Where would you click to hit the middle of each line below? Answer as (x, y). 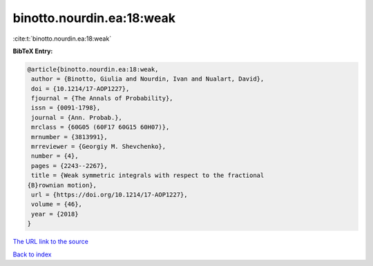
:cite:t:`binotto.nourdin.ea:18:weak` (62, 39)
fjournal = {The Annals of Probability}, (102, 99)
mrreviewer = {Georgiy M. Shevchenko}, (98, 147)
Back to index (32, 254)
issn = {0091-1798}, (66, 108)
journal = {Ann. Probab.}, (77, 117)
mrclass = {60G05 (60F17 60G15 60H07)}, (101, 127)
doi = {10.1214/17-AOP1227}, (80, 89)
